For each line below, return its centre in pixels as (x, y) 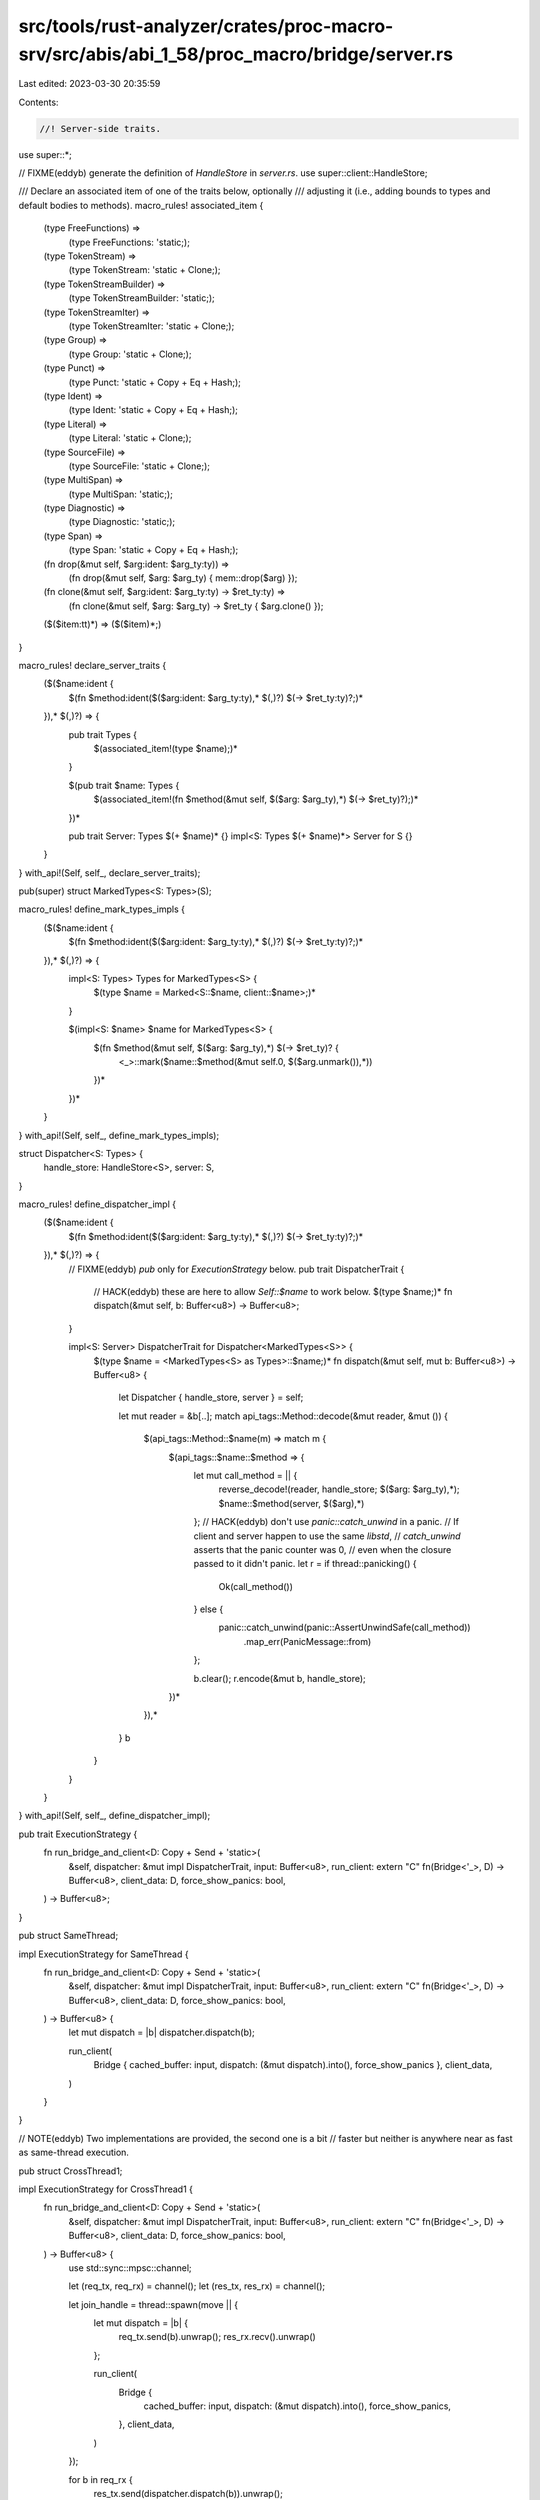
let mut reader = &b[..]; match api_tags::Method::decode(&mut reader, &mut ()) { (283, 1416)
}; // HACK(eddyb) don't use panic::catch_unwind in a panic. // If (326, 1522)
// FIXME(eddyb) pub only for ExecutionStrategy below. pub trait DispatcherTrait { (236, 1269)
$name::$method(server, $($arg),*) (291, 1503)
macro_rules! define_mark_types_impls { (101, 909)
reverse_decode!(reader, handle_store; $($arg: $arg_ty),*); (339, 1489)
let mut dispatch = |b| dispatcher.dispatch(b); (161, 2032)
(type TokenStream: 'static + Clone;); (144, 270)
